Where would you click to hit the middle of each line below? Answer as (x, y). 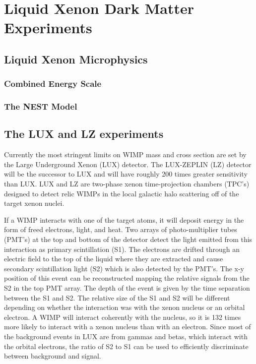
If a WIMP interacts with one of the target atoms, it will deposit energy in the (124, 219)
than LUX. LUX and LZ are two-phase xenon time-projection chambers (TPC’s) (127, 184)
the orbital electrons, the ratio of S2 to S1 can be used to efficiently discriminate (126, 346)
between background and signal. (53, 356)
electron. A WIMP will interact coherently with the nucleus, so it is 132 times (123, 317)
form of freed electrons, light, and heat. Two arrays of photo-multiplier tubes (121, 229)
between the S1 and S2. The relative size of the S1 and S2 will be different (117, 297)
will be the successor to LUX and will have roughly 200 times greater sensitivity (126, 174)
